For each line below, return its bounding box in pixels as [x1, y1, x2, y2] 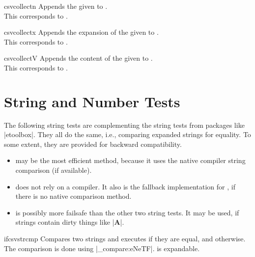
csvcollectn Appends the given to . [4, 1, 108, 11]
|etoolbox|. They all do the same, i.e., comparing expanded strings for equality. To [4, 129, 251, 140]
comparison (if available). [15, 165, 92, 175]
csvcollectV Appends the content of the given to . [4, 53, 153, 63]
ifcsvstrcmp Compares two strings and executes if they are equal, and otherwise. [4, 234, 246, 244]
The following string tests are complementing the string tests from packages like [4, 119, 245, 130]
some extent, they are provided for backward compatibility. [4, 139, 182, 149]
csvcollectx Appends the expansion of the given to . [4, 27, 159, 37]
